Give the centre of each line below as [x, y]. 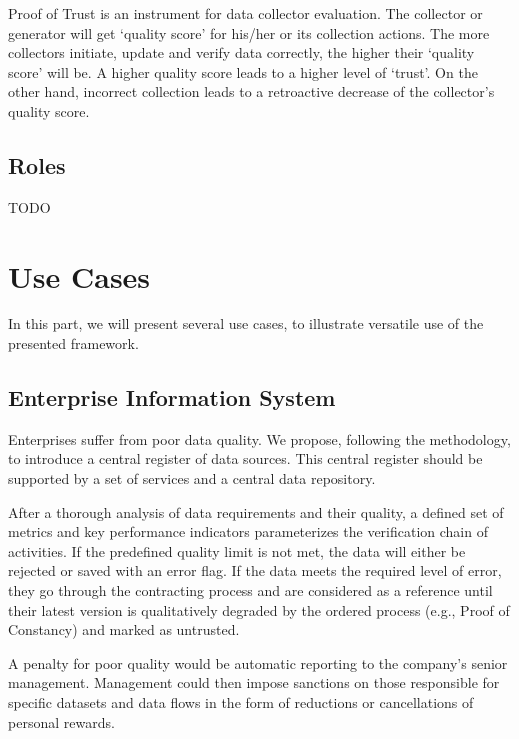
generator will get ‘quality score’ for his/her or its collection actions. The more [249, 32]
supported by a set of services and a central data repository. [192, 478]
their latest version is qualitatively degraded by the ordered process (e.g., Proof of [259, 609]
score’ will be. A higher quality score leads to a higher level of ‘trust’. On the [243, 71]
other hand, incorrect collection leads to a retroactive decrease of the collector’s [251, 91]
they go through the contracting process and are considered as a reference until [250, 590]
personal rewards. [61, 721]
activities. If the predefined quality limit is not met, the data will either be [237, 550]
